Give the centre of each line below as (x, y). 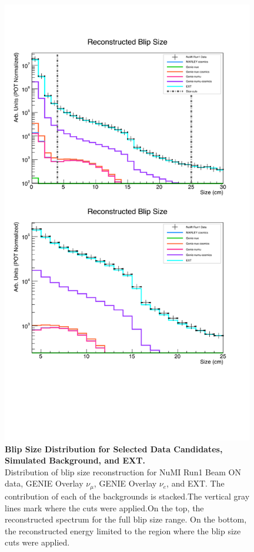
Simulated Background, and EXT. (75, 460)
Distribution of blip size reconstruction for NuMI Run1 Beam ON (123, 471)
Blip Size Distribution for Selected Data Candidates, (114, 448)
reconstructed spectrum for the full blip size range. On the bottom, (126, 519)
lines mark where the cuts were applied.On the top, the (104, 507)
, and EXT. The (195, 483)
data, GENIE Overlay (44, 483)
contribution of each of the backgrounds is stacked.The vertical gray (127, 496)
